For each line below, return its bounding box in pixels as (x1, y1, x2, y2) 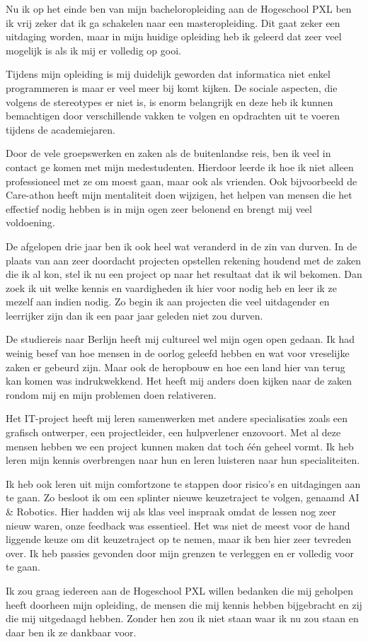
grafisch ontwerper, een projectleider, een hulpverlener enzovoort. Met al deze (6, 425, 341, 440)
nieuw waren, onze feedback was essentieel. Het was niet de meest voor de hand (6, 518, 350, 532)
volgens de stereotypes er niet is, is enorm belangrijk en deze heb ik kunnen (6, 94, 333, 109)
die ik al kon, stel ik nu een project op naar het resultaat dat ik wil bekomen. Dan (6, 267, 362, 281)
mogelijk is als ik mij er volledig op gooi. (6, 42, 181, 57)
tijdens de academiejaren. (6, 122, 115, 136)
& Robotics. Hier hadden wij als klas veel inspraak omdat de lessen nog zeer (6, 504, 337, 518)
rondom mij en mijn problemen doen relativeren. (6, 387, 217, 402)
